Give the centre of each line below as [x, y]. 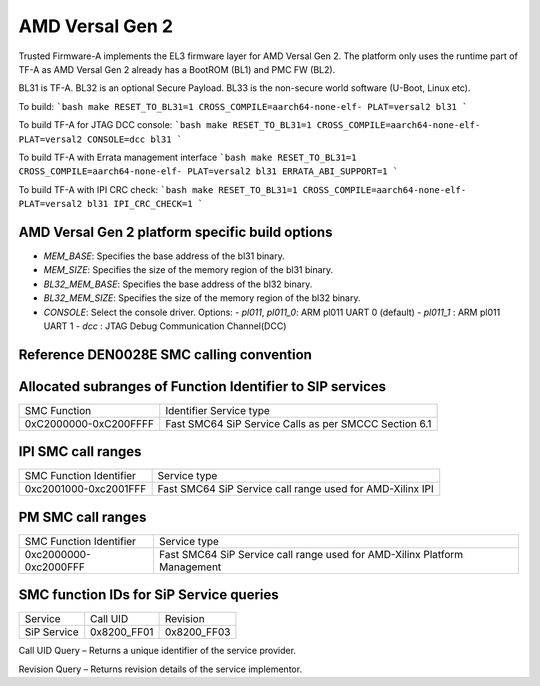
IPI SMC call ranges [80, 451]
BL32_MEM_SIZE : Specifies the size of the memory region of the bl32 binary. [202, 298]
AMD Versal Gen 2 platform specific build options [175, 231]
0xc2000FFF [54, 567]
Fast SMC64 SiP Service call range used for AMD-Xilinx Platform [311, 554]
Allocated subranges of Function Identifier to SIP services [202, 386]
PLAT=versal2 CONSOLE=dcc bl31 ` [100, 139]
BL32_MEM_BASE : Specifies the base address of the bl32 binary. [178, 284]
